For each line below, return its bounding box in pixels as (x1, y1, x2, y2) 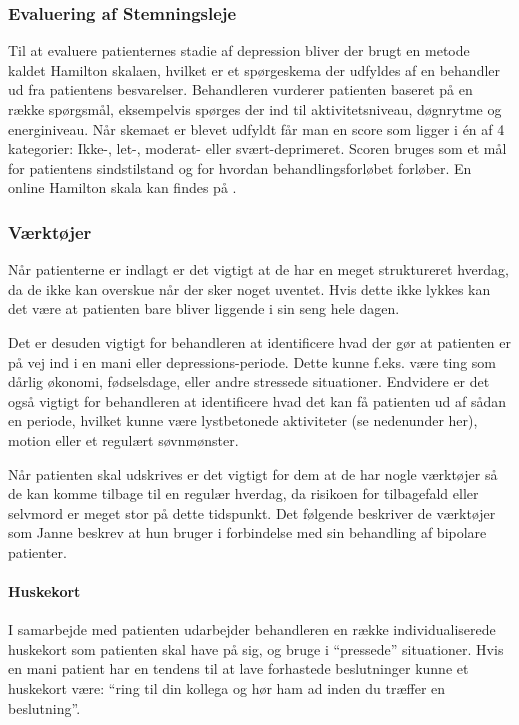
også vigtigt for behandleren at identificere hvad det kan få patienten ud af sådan (8, 390, 507, 411)
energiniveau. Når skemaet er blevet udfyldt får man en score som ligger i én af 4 (8, 118, 505, 139)
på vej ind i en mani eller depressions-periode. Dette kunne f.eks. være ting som (8, 351, 496, 372)
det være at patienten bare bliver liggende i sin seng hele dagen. (8, 298, 400, 319)
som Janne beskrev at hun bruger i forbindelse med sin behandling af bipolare (8, 522, 487, 543)
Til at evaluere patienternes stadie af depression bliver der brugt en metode (8, 40, 470, 61)
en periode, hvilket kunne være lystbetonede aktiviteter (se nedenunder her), (8, 410, 478, 431)
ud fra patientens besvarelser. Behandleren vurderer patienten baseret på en (8, 79, 473, 100)
